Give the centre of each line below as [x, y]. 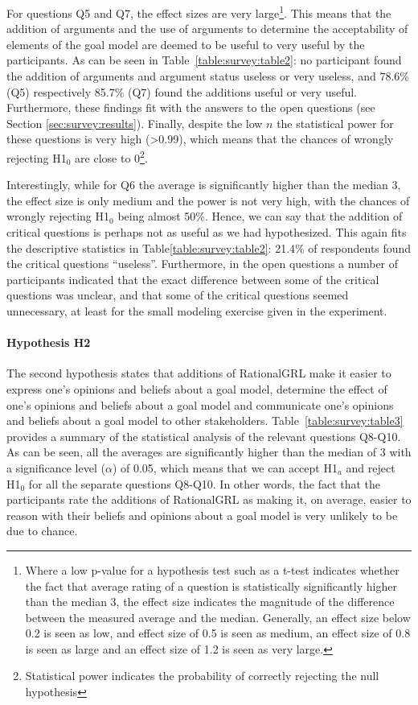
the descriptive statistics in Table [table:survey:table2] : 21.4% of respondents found [209, 247]
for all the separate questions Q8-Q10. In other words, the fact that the [205, 483]
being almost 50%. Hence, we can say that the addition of [260, 216]
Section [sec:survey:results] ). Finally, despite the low [135, 123]
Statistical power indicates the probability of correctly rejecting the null [202, 676]
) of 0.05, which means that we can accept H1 [225, 467]
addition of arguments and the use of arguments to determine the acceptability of [207, 29]
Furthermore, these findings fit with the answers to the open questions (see [191, 107]
